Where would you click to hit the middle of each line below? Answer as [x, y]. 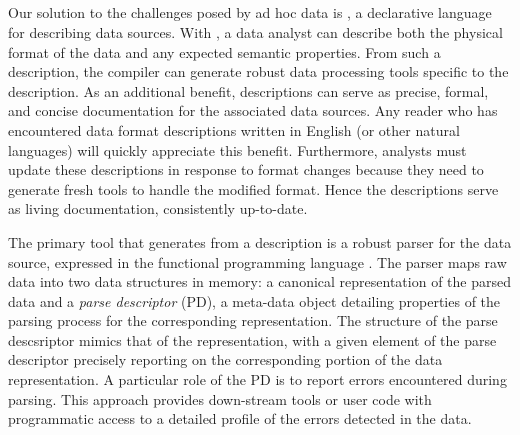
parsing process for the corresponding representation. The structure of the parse [253, 320]
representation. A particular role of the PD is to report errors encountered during [257, 379]
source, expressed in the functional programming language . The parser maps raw [257, 261]
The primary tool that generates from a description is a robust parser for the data [260, 241]
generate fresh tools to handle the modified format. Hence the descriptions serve [253, 188]
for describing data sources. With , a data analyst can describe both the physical [255, 31]
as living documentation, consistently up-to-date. [158, 208]
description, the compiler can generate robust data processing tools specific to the [258, 71]
